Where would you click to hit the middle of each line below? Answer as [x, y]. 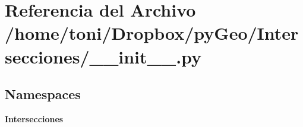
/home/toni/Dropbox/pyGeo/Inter [152, 33]
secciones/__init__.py [103, 56]
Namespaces [43, 94]
